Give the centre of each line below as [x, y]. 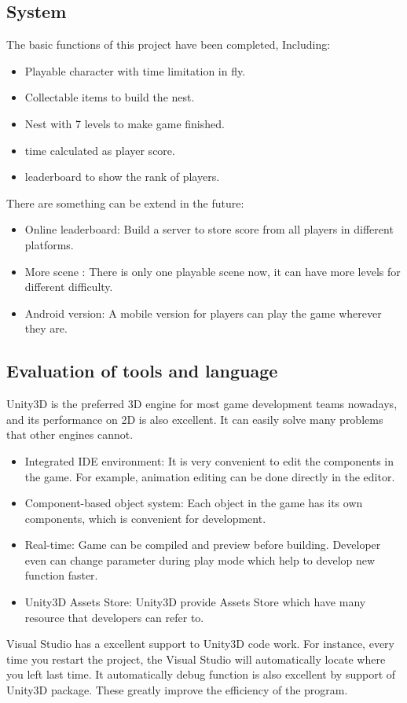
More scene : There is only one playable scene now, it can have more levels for [213, 271]
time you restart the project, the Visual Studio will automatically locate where [196, 659]
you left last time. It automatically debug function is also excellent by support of [201, 674]
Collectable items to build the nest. [110, 97]
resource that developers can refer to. [114, 617]
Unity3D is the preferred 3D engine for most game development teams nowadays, [202, 404]
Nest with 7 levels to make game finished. [125, 123]
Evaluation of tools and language [142, 371]
